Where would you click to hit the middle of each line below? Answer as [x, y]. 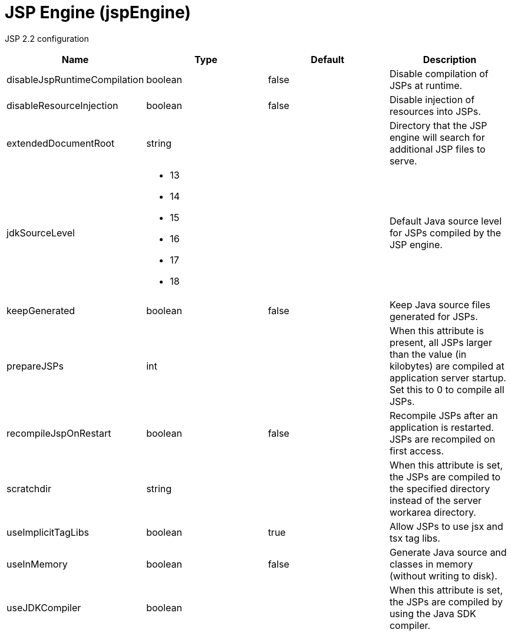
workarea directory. [433, 512]
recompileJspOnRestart [59, 433]
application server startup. [448, 378]
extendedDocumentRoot [61, 143]
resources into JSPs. [435, 111]
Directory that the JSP [438, 125]
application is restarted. [441, 427]
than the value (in [428, 354]
